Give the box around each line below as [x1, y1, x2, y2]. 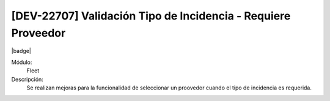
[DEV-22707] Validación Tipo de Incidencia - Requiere [11, 9, 291, 23]
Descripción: [11, 75, 44, 83]
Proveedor [11, 26, 66, 40]
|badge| [11, 47, 32, 55]
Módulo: [11, 58, 32, 66]
